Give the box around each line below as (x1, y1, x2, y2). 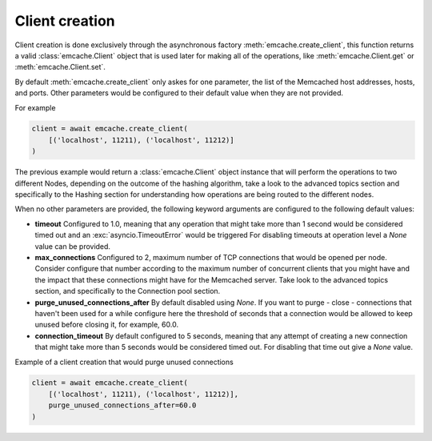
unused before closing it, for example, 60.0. (34, 320, 179, 330)
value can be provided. (34, 241, 111, 251)
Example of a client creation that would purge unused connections (14, 357, 234, 367)
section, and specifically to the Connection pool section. (34, 287, 221, 296)
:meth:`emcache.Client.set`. (14, 62, 106, 72)
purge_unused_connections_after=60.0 (48, 401, 197, 410)
